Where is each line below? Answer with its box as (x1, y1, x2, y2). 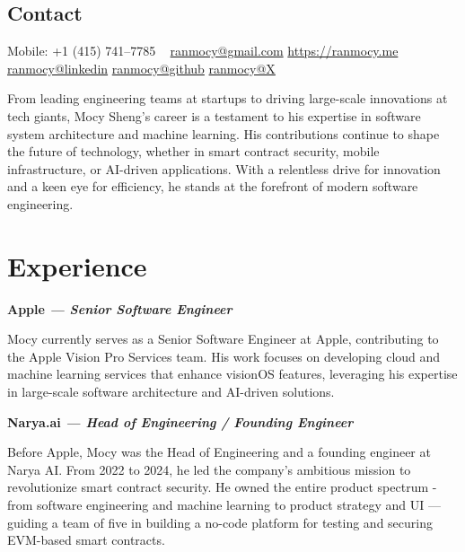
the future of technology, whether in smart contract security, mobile (7, 142, 380, 161)
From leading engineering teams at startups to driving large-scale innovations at (7, 89, 448, 108)
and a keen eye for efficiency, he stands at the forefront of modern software (7, 177, 418, 196)
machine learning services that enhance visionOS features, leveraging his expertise (7, 364, 458, 383)
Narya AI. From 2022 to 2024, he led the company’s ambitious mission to (7, 460, 411, 478)
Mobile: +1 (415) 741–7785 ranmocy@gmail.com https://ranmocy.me (7, 41, 399, 60)
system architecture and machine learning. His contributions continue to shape (7, 124, 440, 143)
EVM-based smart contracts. (7, 530, 165, 549)
